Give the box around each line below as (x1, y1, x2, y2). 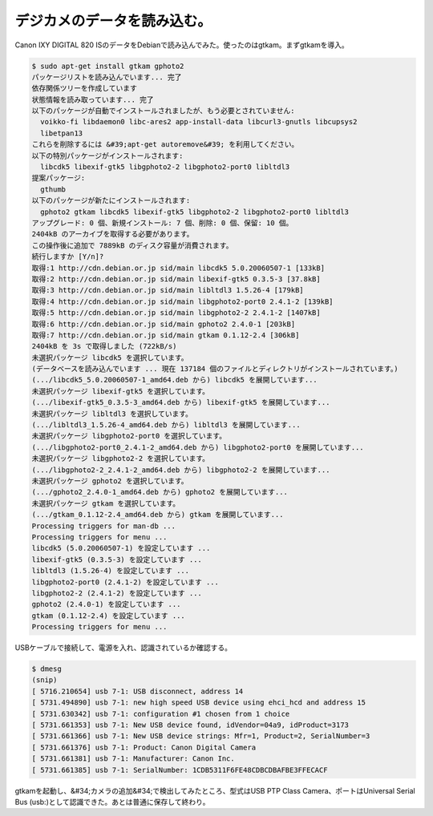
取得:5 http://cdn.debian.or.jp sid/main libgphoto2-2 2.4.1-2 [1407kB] (31, 309, 321, 317)
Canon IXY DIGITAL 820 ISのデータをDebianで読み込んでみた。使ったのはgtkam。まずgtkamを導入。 (14, 40, 349, 50)
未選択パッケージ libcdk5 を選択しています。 (31, 353, 188, 362)
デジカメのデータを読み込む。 (14, 12, 212, 30)
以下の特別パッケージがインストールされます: (31, 151, 184, 160)
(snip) (31, 676, 58, 685)
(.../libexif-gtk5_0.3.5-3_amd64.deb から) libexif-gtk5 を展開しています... (31, 398, 330, 407)
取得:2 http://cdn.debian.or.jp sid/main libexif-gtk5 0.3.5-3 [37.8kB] (31, 274, 321, 284)
